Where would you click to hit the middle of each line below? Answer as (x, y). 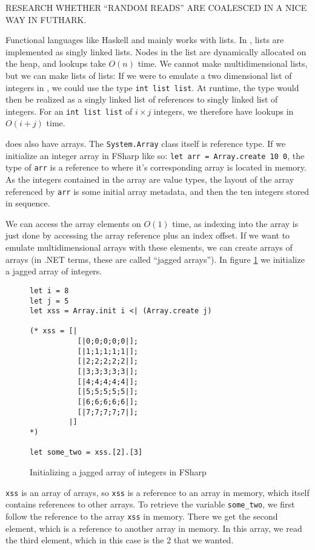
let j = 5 (49, 301)
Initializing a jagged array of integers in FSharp (118, 472)
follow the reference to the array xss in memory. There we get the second (142, 516)
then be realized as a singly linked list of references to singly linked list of (142, 99)
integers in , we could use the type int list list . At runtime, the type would (152, 87)
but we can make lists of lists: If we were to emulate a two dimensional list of (149, 75)
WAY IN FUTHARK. (46, 19)
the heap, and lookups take (56, 63)
